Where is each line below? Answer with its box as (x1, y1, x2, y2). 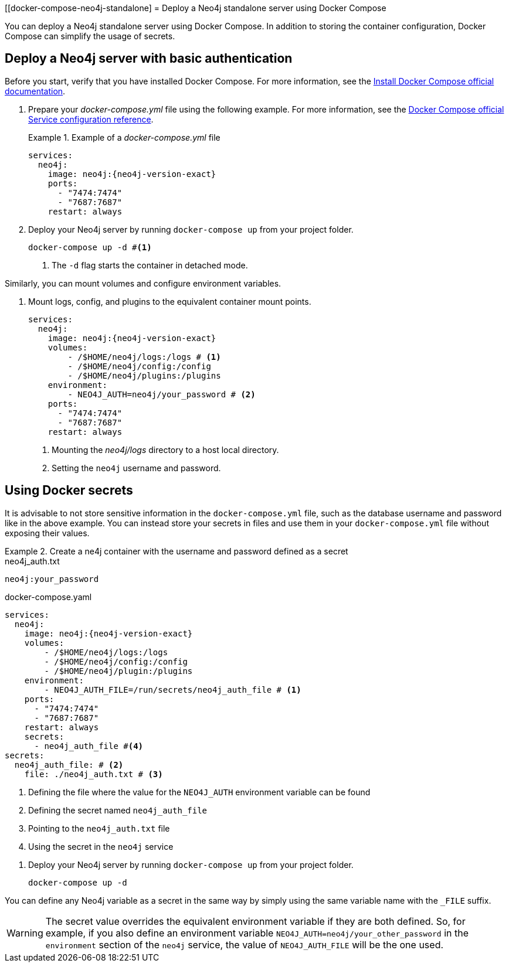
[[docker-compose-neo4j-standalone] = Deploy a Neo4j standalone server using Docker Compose (5, 3, 386, 13)
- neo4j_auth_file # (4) (34, 741, 144, 751)
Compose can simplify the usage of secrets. (5, 31, 175, 41)
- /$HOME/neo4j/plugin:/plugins (44, 666, 193, 676)
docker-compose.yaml (5, 591, 92, 602)
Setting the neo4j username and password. (52, 462, 221, 473)
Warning (6, 927, 43, 939)
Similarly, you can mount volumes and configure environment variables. (5, 278, 281, 288)
